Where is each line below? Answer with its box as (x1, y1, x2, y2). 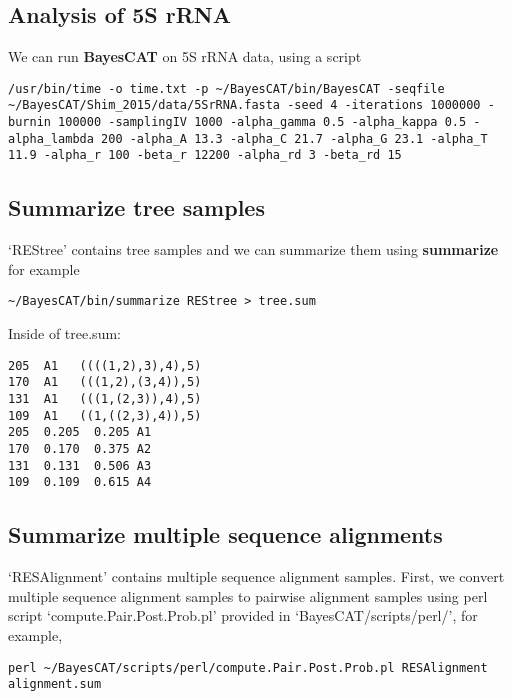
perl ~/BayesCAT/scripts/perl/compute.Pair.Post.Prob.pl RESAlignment (8, 660, 488, 675)
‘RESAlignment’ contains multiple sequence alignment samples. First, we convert (8, 566, 505, 587)
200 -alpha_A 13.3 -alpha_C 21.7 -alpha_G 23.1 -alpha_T (101, 131, 488, 146)
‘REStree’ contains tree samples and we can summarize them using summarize (8, 239, 499, 260)
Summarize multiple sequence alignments (8, 519, 443, 550)
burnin (8, 115, 51, 130)
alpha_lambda (8, 131, 94, 146)
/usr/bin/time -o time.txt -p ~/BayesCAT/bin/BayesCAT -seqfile (8, 81, 445, 96)
